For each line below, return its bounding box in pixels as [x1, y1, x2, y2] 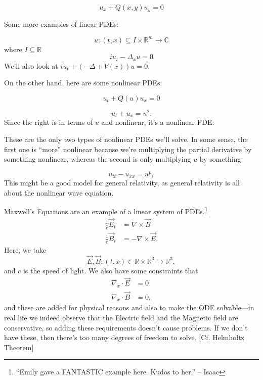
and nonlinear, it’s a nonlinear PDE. [101, 117, 214, 127]
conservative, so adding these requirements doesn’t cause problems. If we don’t [4, 322, 248, 332]
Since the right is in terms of [4, 117, 93, 127]
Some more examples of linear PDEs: [4, 19, 119, 29]
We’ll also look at [4, 60, 58, 71]
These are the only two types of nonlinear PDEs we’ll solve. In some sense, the [4, 133, 248, 144]
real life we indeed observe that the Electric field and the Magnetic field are [4, 312, 238, 322]
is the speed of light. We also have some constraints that [23, 265, 198, 275]
